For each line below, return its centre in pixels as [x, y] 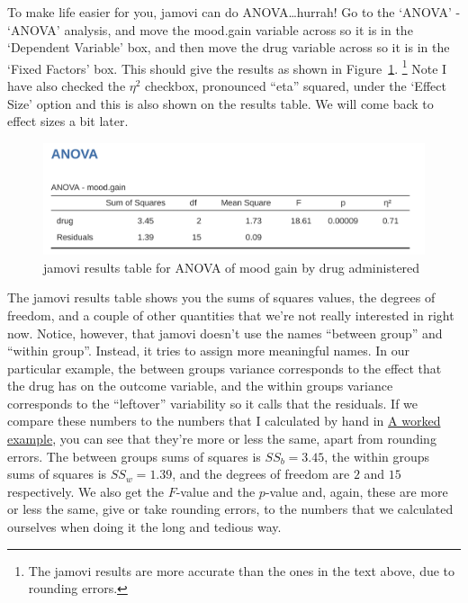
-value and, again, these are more [356, 491]
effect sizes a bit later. [68, 121]
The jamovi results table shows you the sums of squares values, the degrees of [221, 297]
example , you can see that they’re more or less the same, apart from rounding [222, 439]
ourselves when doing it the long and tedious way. [144, 527]
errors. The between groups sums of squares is [134, 456]
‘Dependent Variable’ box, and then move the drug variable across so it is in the [229, 47]
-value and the [216, 491]
